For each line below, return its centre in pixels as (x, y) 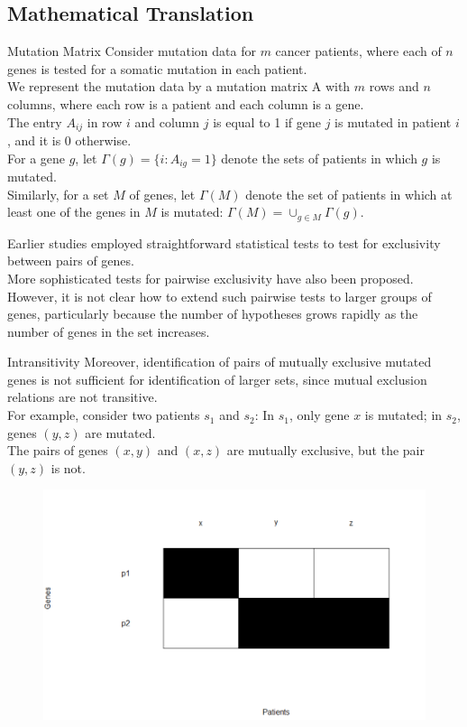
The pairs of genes (58, 450)
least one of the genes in (74, 212)
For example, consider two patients (104, 415)
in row (105, 121)
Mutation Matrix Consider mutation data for (132, 51)
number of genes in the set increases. (109, 331)
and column (167, 121)
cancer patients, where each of (358, 51)
